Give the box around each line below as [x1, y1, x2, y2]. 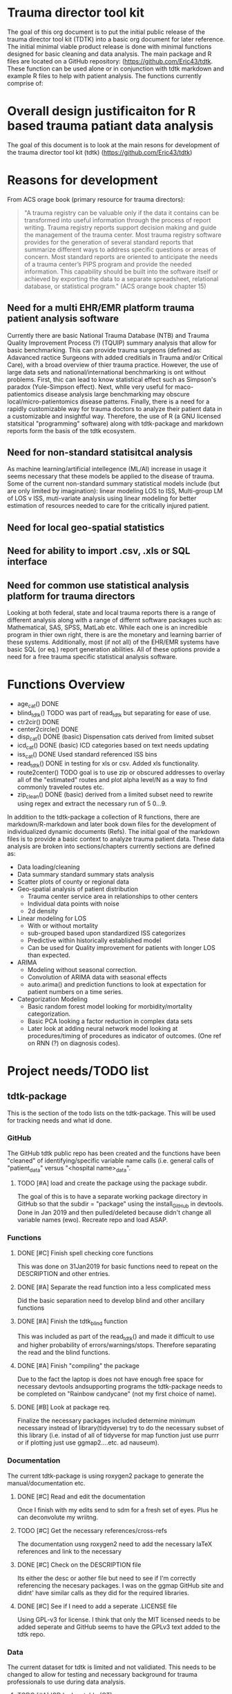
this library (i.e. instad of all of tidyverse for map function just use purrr [17, 1431, 220, 1440]
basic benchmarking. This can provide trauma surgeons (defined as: [7, 345, 202, 354]
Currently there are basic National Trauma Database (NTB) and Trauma [7, 331, 209, 339]
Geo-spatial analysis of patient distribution [17, 884, 139, 893]
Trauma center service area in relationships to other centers [27, 892, 198, 900]
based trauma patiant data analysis [7, 118, 214, 134]
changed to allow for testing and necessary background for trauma [7, 1670, 198, 1678]
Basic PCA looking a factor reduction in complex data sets [27, 1017, 193, 1025]
